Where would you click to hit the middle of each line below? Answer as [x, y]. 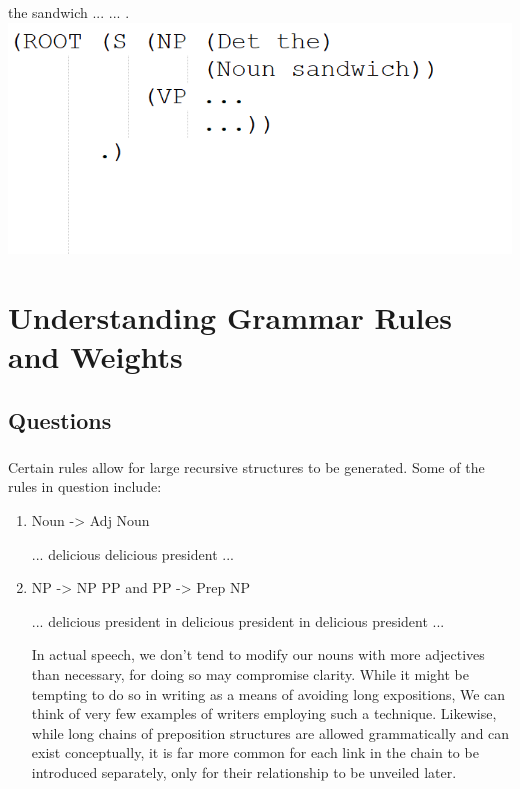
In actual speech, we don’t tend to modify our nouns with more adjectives [258, 654]
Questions [60, 419]
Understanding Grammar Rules [230, 316]
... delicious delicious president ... [132, 553]
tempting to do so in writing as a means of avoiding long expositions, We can [268, 693]
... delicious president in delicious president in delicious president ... [238, 620]
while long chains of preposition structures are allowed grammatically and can [270, 732]
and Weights [95, 356]
